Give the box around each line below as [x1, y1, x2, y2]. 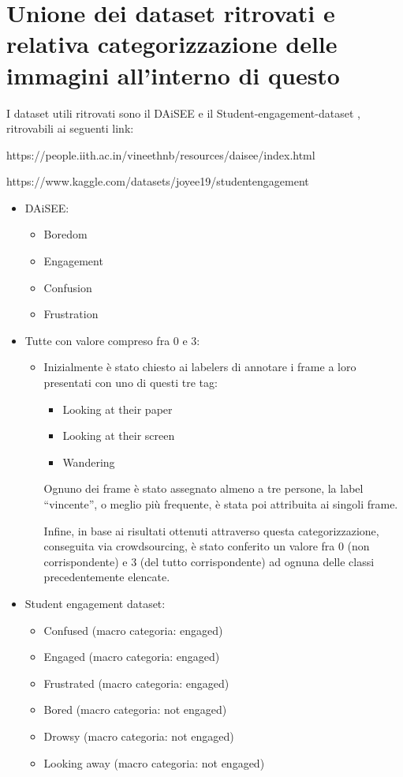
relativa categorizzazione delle [6, 28, 338, 60]
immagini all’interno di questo [6, 58, 340, 91]
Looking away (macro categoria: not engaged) [43, 754, 265, 771]
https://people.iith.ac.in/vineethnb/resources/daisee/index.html [6, 146, 315, 163]
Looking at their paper [62, 400, 173, 417]
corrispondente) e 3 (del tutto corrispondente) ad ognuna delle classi [43, 553, 375, 569]
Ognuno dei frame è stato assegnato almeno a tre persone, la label [43, 480, 364, 497]
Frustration [43, 306, 99, 322]
